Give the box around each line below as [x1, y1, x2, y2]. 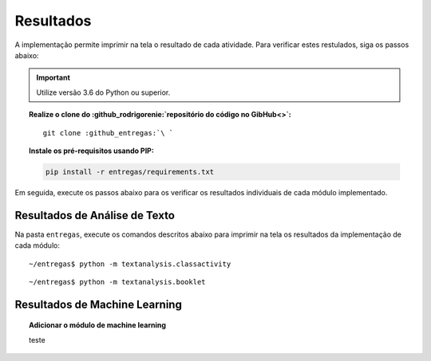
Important [36, 73, 71, 83]
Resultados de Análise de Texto [14, 208, 176, 222]
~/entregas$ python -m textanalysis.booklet [29, 277, 207, 286]
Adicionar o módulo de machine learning [29, 320, 167, 330]
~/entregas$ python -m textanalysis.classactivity [29, 259, 231, 269]
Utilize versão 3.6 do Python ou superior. [36, 88, 171, 97]
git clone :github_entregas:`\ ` [42, 128, 174, 137]
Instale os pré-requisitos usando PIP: [29, 146, 155, 155]
